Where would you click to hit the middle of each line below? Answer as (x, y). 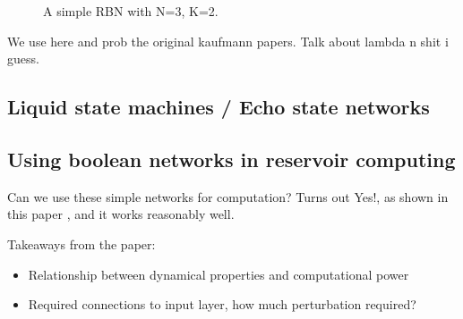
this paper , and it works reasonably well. (121, 214)
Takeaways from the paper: (81, 243)
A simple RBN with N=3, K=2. (131, 11)
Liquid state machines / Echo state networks (219, 107)
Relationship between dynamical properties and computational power (219, 274)
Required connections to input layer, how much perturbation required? (222, 304)
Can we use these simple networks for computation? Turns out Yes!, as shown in (228, 196)
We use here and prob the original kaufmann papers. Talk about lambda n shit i (228, 41)
